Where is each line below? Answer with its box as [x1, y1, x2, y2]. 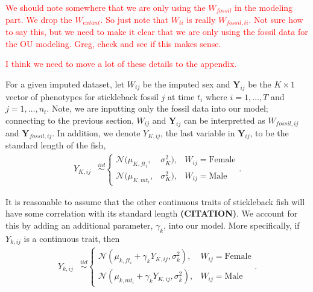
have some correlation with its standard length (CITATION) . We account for [5, 207, 298, 220]
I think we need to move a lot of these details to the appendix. [5, 57, 237, 70]
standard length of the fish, [5, 139, 106, 151]
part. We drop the [5, 13, 72, 25]
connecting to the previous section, [5, 113, 134, 126]
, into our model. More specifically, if [163, 218, 300, 231]
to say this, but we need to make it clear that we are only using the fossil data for [5, 25, 308, 38]
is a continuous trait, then [24, 232, 120, 244]
